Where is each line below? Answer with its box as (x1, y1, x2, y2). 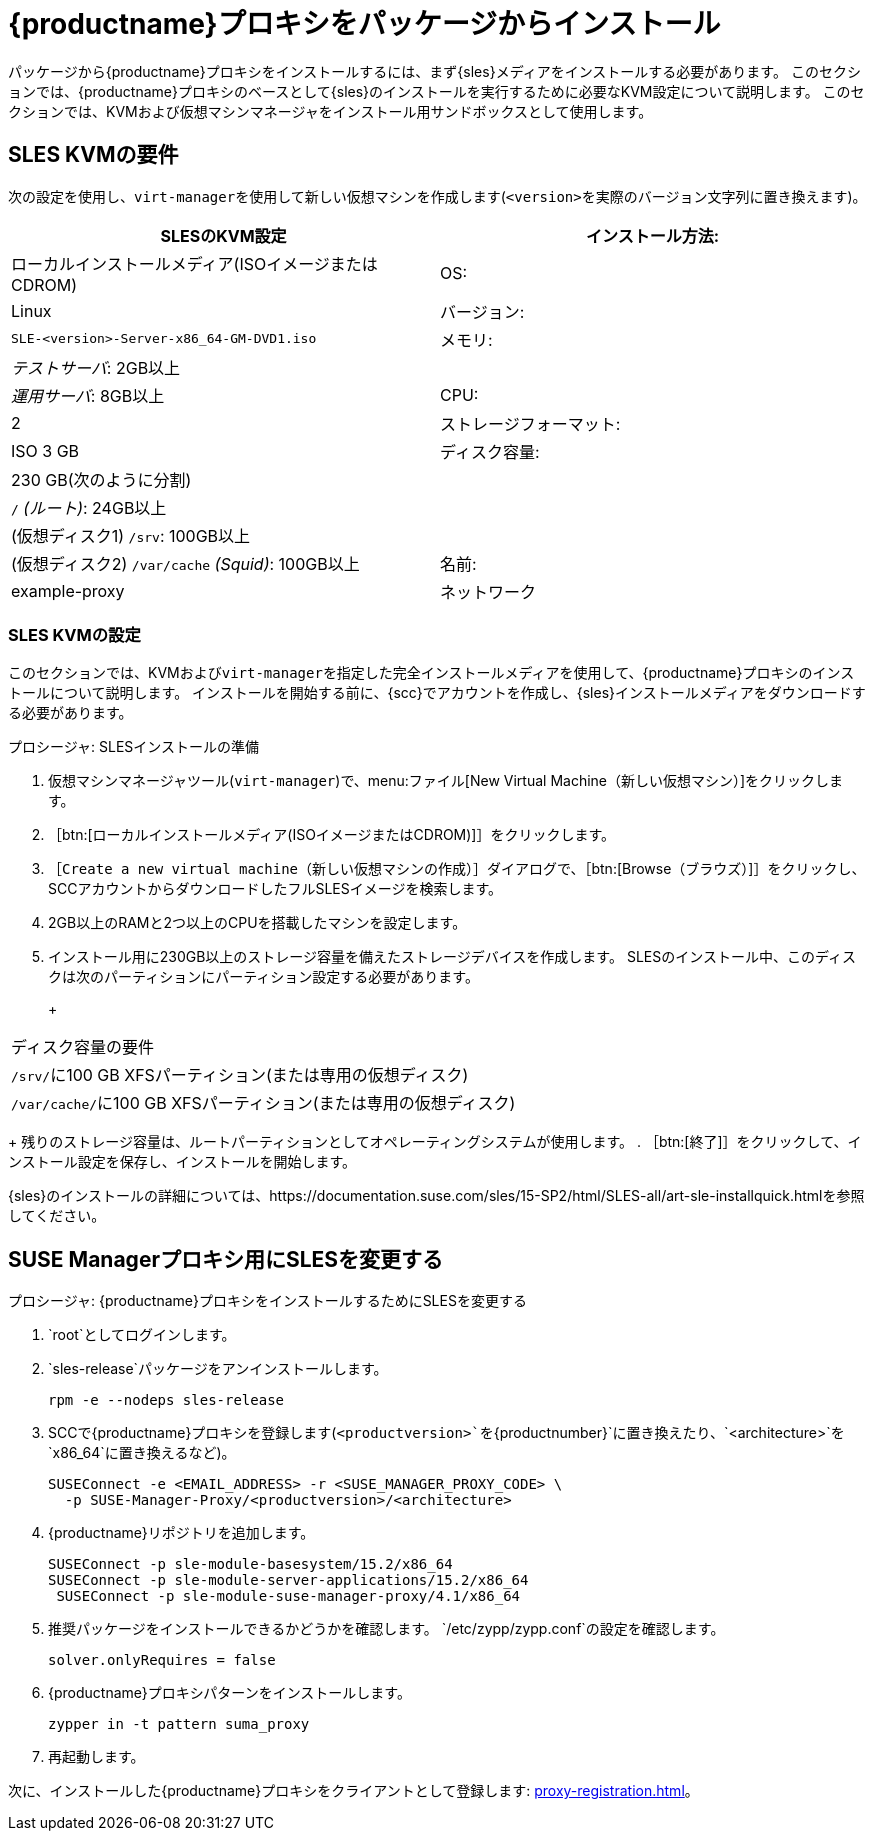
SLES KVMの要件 (8, 142, 179, 168)
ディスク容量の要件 (11, 1037, 154, 1058)
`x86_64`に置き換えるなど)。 (48, 1444, 236, 1462)
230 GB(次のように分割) (11, 469, 192, 490)
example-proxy (11, 580, 125, 601)
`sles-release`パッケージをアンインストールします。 (48, 1360, 388, 1378)
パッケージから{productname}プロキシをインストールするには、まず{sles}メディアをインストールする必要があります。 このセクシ (8, 62, 861, 80)
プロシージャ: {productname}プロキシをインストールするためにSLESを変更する (8, 1292, 527, 1310)
